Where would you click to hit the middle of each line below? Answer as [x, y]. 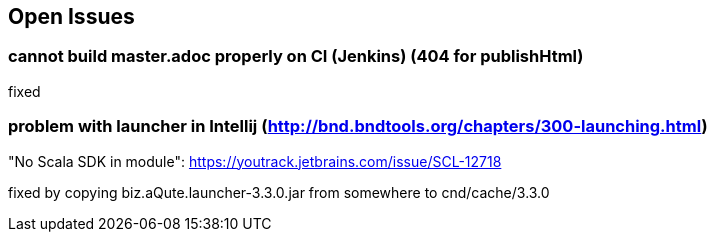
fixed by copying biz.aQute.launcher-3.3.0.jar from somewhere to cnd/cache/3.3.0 [279, 192]
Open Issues [71, 16]
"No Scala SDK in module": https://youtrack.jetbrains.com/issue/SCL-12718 [255, 161]
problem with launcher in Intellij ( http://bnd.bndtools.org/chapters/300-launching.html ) [358, 126]
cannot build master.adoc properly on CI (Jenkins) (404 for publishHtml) [296, 56]
